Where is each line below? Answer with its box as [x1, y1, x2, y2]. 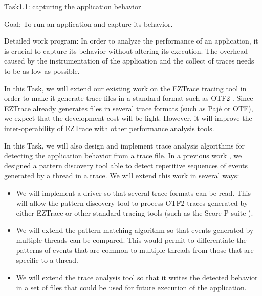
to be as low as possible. [4, 65, 80, 76]
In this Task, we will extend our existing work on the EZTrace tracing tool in [4, 82, 247, 93]
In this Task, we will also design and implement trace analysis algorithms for [4, 140, 245, 151]
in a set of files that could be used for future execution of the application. [16, 282, 247, 292]
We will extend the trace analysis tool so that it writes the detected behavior [16, 272, 258, 283]
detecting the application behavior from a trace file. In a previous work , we [4, 150, 242, 161]
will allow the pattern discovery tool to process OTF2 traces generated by [16, 197, 248, 208]
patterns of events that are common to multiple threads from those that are [16, 244, 254, 255]
